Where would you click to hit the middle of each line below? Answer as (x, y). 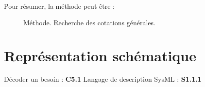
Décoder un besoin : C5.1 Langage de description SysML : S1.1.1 (103, 79)
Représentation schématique (100, 56)
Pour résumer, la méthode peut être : (59, 6)
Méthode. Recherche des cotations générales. (89, 22)
